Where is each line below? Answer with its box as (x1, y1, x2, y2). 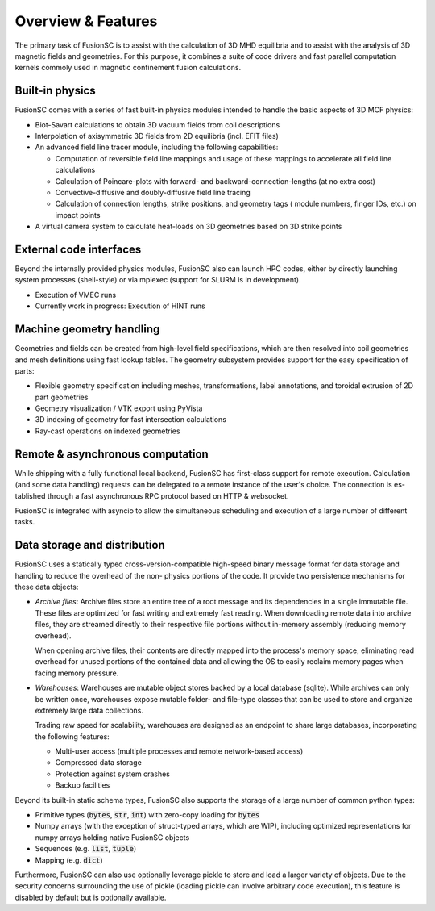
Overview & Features (14, 12, 158, 30)
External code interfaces (14, 242, 142, 256)
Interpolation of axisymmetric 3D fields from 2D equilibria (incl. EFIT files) (35, 132, 280, 141)
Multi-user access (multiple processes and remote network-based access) (55, 746, 304, 756)
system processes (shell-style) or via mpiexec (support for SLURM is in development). (14, 275, 301, 285)
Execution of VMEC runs (35, 290, 117, 299)
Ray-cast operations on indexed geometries (35, 426, 180, 436)
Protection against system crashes (55, 769, 171, 779)
